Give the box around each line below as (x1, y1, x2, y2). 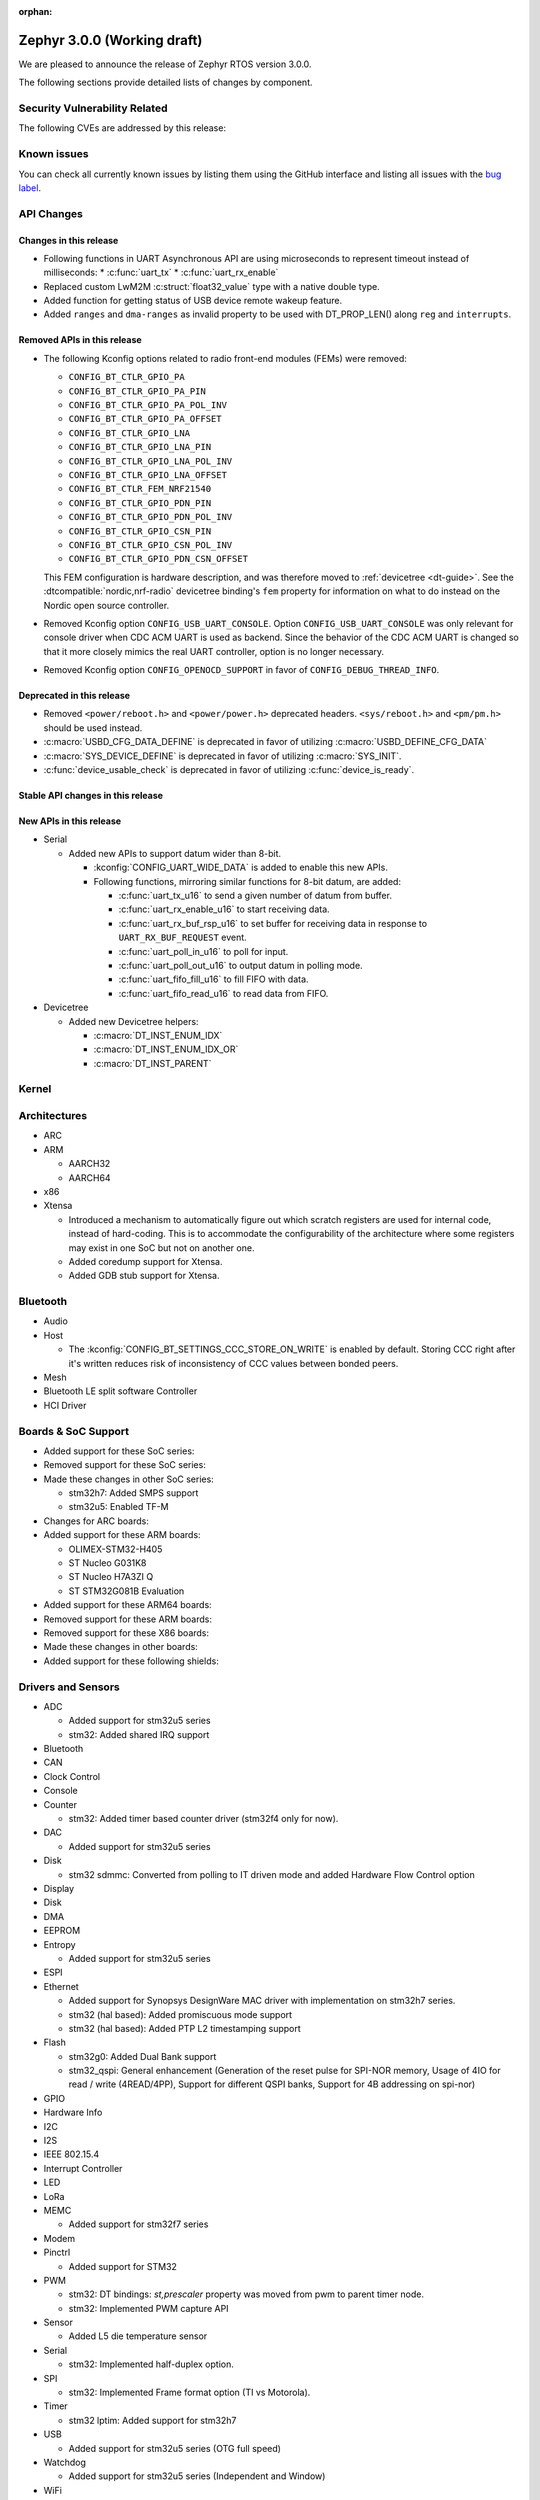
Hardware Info (43, 2106, 103, 2119)
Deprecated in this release (18, 690, 130, 702)
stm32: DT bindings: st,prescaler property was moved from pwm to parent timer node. (68, 2288, 425, 2300)
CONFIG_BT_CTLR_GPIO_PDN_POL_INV (68, 511, 233, 523)
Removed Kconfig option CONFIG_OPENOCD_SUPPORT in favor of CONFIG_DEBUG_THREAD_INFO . (43, 664, 440, 676)
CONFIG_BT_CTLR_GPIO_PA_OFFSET (68, 413, 222, 425)
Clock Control (43, 1770, 100, 1782)
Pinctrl (43, 2246, 71, 2259)
